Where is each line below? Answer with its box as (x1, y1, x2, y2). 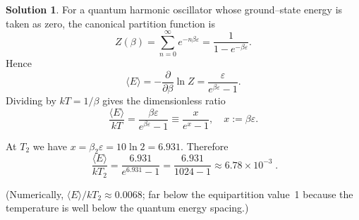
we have (32, 138, 67, 153)
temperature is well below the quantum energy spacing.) (6, 200, 249, 215)
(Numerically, (6, 186, 64, 201)
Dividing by (6, 92, 56, 107)
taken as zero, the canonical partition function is (6, 16, 215, 30)
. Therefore (181, 138, 229, 153)
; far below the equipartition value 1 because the (142, 186, 353, 201)
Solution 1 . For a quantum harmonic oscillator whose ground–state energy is (6, 2, 343, 16)
